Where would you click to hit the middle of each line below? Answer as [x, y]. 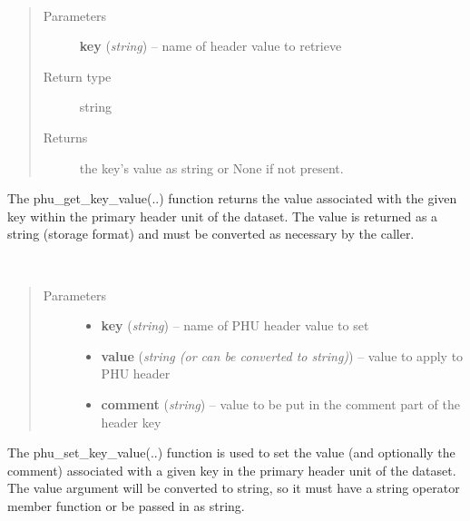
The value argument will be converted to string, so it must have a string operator [234, 488]
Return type [77, 76]
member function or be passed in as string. [126, 505]
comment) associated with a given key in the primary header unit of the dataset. [232, 470]
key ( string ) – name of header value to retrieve [211, 46]
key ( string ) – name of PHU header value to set [235, 325]
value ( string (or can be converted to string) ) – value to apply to [282, 355]
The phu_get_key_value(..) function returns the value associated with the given [232, 198]
